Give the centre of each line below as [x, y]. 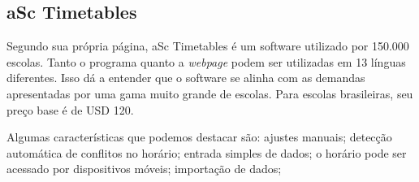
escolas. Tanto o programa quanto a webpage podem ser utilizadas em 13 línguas [206, 61]
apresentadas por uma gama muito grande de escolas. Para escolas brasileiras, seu [210, 93]
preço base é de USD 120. [70, 109]
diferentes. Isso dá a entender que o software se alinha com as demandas [186, 78]
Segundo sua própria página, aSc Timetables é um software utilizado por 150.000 [208, 46]
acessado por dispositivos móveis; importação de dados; [144, 169]
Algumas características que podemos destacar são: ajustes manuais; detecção [199, 137]
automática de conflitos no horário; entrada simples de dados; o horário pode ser [207, 152]
